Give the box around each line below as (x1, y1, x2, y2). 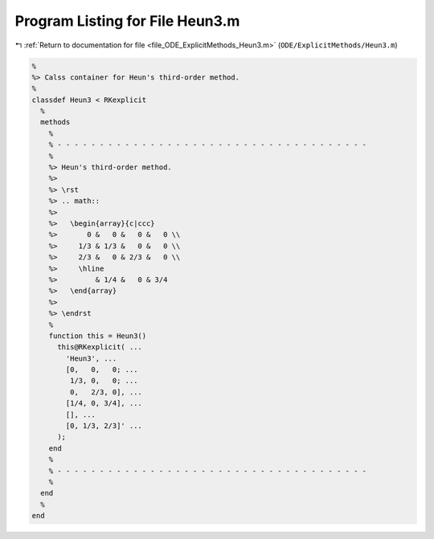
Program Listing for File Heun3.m (14, 12, 240, 30)
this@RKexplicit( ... (57, 342, 142, 352)
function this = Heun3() (48, 331, 147, 341)
